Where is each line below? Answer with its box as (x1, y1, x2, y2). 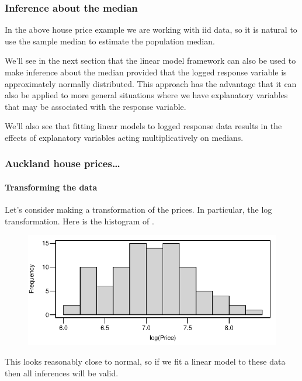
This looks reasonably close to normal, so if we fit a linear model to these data (5, 355, 286, 368)
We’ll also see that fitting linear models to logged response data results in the (5, 120, 282, 132)
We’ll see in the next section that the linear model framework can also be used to (5, 54, 296, 67)
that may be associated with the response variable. (5, 100, 186, 112)
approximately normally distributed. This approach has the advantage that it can (5, 77, 297, 89)
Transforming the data (5, 181, 98, 193)
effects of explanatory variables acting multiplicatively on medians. (5, 131, 244, 143)
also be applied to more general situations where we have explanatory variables (5, 89, 288, 101)
